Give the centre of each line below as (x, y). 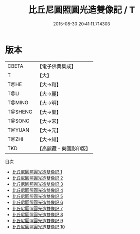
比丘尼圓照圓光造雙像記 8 (37, 214)
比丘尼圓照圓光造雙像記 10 (38, 227)
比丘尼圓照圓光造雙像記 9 (37, 220)
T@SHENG (20, 112)
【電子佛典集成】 (57, 66)
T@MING (18, 102)
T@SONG (19, 121)
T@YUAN (18, 130)
